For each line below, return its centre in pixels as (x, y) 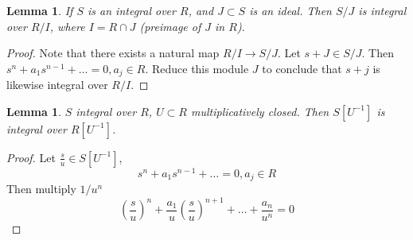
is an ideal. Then (290, 10)
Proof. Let (31, 157)
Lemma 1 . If (40, 10)
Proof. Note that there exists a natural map (113, 53)
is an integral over (132, 10)
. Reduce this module (197, 68)
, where (67, 26)
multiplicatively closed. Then (260, 111)
